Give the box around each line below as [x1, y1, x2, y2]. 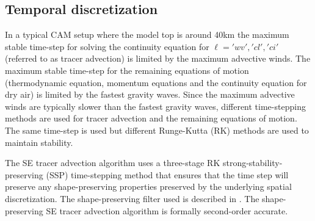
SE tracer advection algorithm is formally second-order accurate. [46, 204, 288, 217]
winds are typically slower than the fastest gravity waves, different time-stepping [5, 100, 306, 112]
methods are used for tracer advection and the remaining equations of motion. [5, 112, 297, 125]
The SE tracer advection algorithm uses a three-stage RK [5, 156, 220, 169]
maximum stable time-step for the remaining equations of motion [5, 63, 249, 76]
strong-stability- [222, 156, 283, 169]
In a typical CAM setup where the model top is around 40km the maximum [5, 28, 289, 41]
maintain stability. [5, 136, 73, 148]
